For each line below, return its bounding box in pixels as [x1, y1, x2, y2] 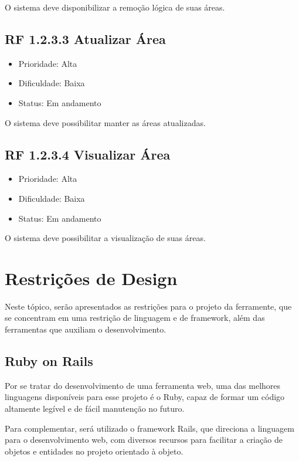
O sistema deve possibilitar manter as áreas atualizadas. [5, 116, 206, 128]
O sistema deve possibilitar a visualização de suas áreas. [5, 232, 206, 244]
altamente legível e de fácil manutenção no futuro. [5, 402, 185, 415]
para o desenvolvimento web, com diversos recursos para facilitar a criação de [5, 433, 283, 446]
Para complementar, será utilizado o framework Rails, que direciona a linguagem [5, 422, 294, 434]
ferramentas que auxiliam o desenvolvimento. [5, 323, 167, 335]
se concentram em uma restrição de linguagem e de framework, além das [5, 311, 265, 324]
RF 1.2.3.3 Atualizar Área [5, 29, 166, 48]
